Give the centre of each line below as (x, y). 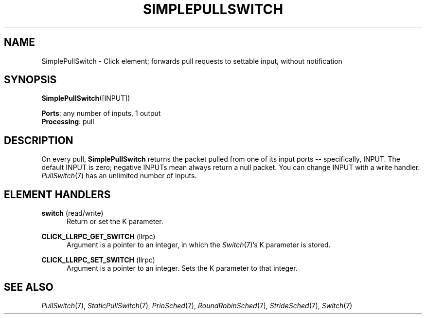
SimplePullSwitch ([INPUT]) (86, 98)
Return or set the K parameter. (115, 222)
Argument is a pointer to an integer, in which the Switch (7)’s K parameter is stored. (199, 245)
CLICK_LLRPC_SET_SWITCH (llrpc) (98, 260)
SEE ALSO (29, 287)
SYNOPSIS (30, 80)
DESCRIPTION (39, 140)
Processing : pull (68, 122)
